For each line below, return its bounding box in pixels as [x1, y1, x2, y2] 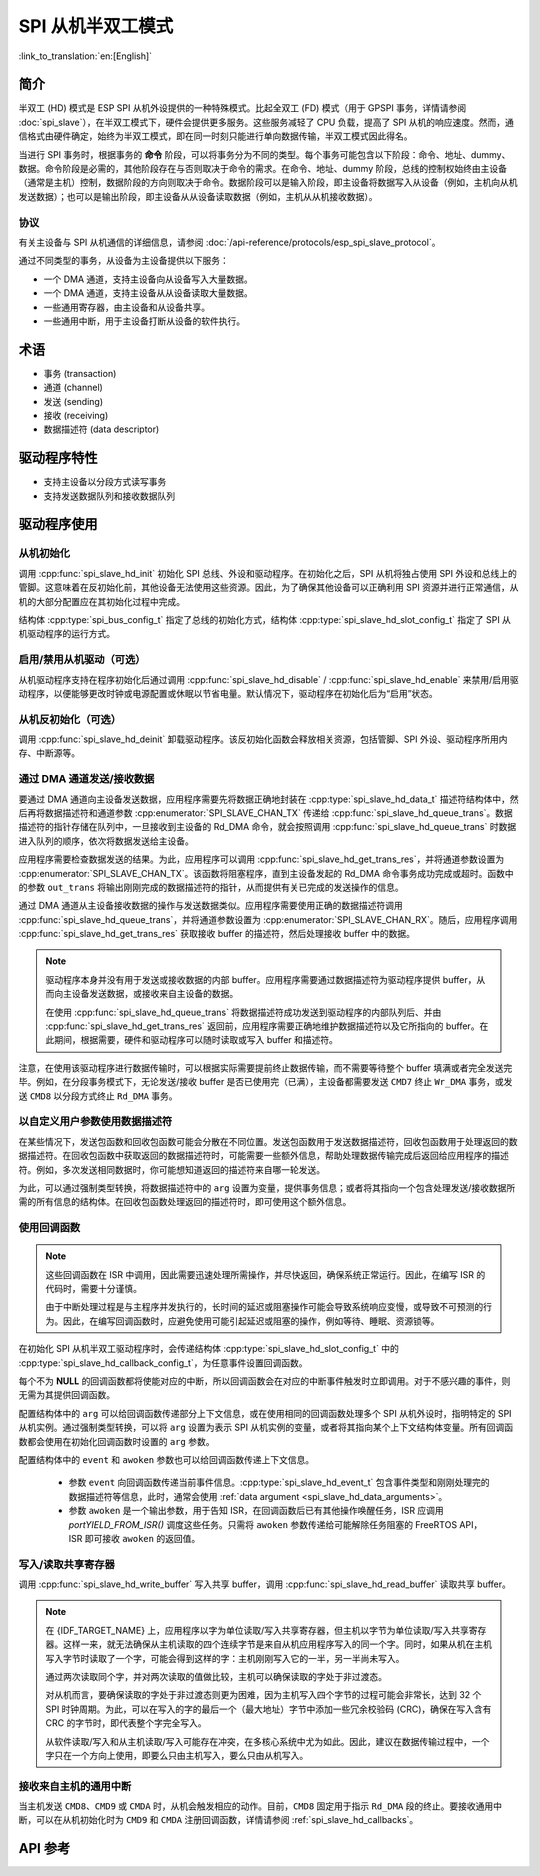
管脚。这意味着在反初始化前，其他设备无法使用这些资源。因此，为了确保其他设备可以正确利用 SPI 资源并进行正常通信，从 [18, 581, 519, 594]
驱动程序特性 [18, 450, 98, 467]
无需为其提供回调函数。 [18, 1389, 115, 1401]
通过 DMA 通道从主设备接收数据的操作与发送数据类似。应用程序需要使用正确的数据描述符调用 [18, 900, 404, 912]
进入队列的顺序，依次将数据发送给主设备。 [18, 835, 194, 847]
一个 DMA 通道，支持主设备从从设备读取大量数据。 [43, 287, 254, 299]
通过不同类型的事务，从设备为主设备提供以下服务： [18, 255, 229, 267]
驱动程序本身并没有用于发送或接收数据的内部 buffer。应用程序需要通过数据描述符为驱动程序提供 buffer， [45, 973, 477, 985]
